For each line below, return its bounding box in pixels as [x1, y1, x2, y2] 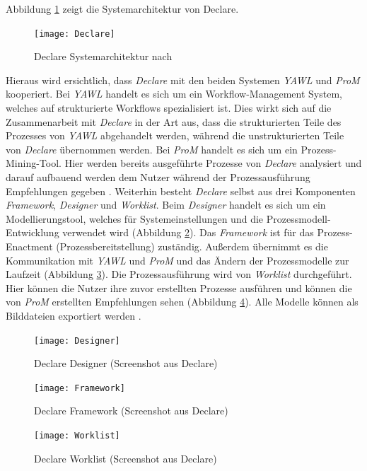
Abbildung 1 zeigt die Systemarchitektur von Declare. [6, 1, 239, 16]
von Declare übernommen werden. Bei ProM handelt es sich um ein [6, 141, 298, 156]
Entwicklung [6, 225, 59, 240]
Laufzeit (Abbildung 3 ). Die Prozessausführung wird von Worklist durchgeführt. [6, 267, 352, 281]
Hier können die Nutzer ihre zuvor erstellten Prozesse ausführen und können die [6, 280, 352, 295]
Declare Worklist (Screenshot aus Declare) [34, 450, 217, 465]
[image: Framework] [34, 383, 125, 393]
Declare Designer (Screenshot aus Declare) [34, 356, 218, 371]
